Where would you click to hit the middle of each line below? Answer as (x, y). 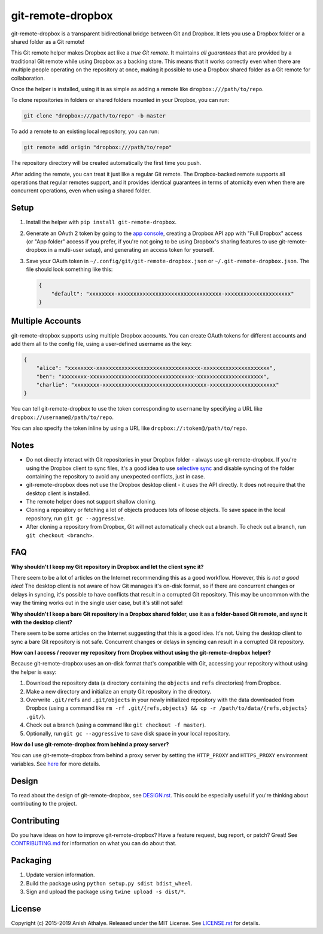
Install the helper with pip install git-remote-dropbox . (101, 222)
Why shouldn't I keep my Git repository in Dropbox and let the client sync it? (107, 567)
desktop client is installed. (58, 493)
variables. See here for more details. (56, 764)
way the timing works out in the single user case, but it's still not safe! (97, 603)
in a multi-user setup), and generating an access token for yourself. (131, 250)
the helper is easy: (34, 672)
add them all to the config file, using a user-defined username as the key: (101, 344)
